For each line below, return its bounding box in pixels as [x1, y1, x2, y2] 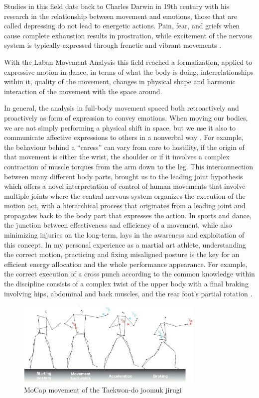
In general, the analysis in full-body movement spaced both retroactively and [4, 103, 239, 113]
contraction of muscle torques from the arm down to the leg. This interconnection [4, 161, 254, 171]
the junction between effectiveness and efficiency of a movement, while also [4, 220, 232, 230]
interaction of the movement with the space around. [4, 86, 162, 96]
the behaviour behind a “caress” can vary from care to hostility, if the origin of [4, 141, 245, 152]
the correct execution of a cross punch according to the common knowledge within [4, 268, 255, 279]
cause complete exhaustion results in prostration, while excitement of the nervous [4, 30, 253, 40]
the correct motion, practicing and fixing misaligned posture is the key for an [4, 249, 240, 260]
